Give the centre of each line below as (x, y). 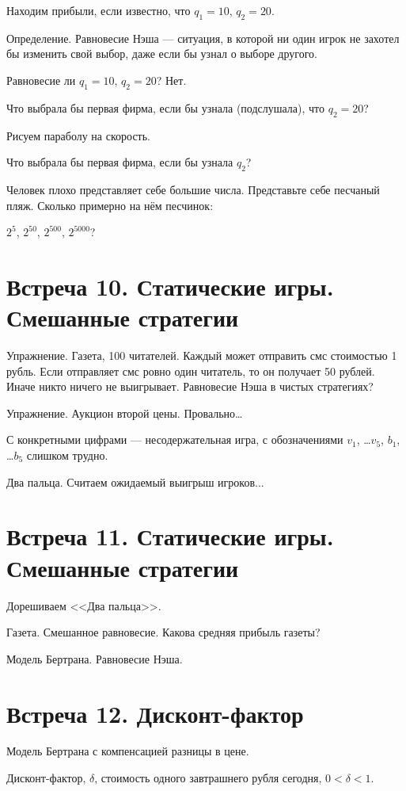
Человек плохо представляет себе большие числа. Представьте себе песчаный (193, 189)
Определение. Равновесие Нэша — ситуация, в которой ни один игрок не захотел (203, 38)
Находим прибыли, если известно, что (99, 10)
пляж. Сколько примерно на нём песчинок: (110, 205)
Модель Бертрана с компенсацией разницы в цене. (128, 751)
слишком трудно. (67, 455)
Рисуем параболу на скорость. (78, 135)
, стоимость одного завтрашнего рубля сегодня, (208, 778)
